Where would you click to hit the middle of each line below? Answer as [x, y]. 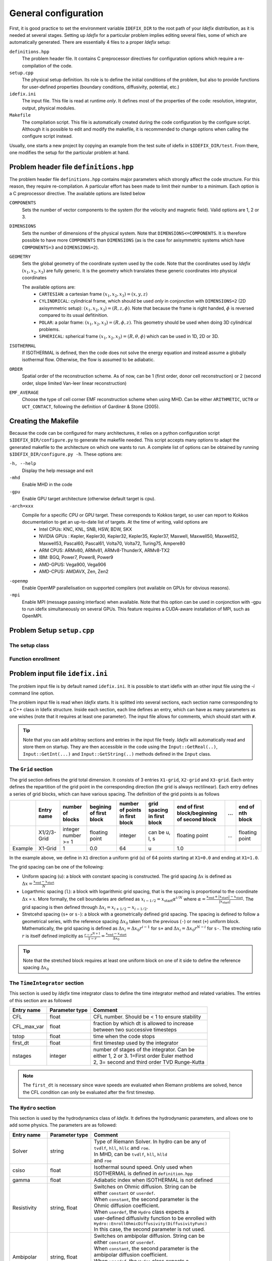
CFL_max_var [28, 1026]
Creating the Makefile [44, 421]
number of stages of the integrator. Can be [144, 1049]
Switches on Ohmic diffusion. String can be [145, 1186]
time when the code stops [124, 1036]
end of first [190, 807]
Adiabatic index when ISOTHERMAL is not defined [153, 1180]
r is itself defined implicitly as [52, 936]
